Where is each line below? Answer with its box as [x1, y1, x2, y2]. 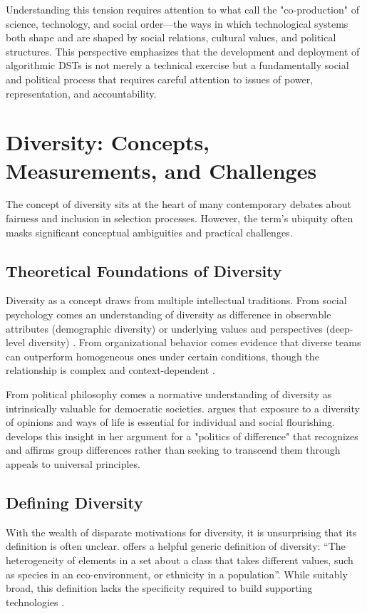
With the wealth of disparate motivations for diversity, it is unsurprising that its [6, 524, 357, 539]
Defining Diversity [6, 491, 143, 513]
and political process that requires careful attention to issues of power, [6, 71, 314, 86]
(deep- [326, 321, 353, 335]
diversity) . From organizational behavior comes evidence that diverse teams [28, 335, 361, 350]
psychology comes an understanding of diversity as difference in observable [6, 307, 331, 322]
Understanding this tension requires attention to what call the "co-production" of [6, 2, 359, 16]
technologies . [6, 594, 65, 609]
